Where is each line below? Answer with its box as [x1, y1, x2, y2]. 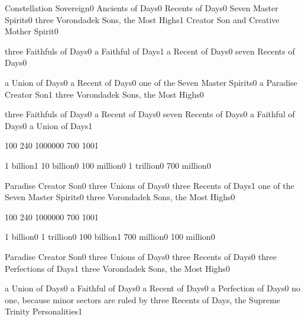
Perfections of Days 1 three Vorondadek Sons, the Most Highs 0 [5, 262, 230, 274]
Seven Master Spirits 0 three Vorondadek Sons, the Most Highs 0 [5, 191, 235, 203]
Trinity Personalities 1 [5, 305, 83, 317]
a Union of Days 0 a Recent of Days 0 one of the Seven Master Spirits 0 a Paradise [5, 76, 297, 88]
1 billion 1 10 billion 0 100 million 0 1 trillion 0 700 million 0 [5, 159, 211, 171]
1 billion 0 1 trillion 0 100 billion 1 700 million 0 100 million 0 [5, 230, 215, 243]
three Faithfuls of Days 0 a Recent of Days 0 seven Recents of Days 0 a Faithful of [5, 108, 295, 120]
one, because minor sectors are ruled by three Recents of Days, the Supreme [5, 293, 281, 306]
